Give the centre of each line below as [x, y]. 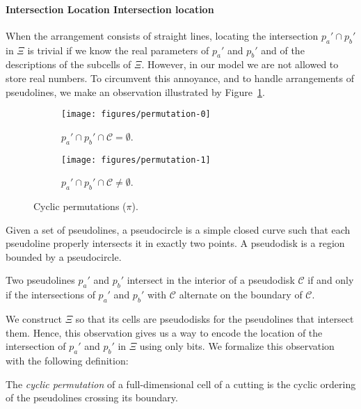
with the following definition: [67, 361]
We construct [34, 319]
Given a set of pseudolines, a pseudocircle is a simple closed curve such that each [178, 229]
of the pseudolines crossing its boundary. [92, 398]
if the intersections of [50, 295]
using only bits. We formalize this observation [237, 346]
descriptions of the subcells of [69, 64]
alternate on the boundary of [241, 295]
